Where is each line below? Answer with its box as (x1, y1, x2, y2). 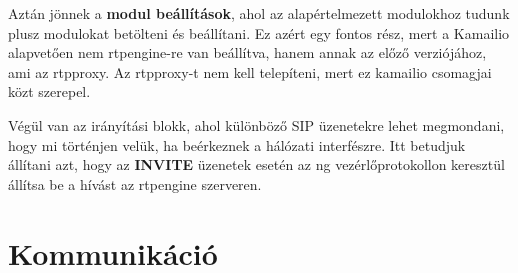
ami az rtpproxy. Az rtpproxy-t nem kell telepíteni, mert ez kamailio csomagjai (8, 61, 492, 82)
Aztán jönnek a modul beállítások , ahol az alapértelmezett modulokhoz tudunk (8, 3, 510, 23)
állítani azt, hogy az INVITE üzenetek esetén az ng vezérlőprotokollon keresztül (8, 154, 505, 175)
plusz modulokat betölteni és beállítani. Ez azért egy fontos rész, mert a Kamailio (8, 22, 510, 43)
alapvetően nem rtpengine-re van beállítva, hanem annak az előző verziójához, (8, 42, 487, 63)
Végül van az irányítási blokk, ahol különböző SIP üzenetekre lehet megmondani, (8, 114, 505, 135)
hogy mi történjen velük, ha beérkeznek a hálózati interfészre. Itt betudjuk (8, 134, 466, 155)
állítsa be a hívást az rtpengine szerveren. (8, 173, 262, 194)
